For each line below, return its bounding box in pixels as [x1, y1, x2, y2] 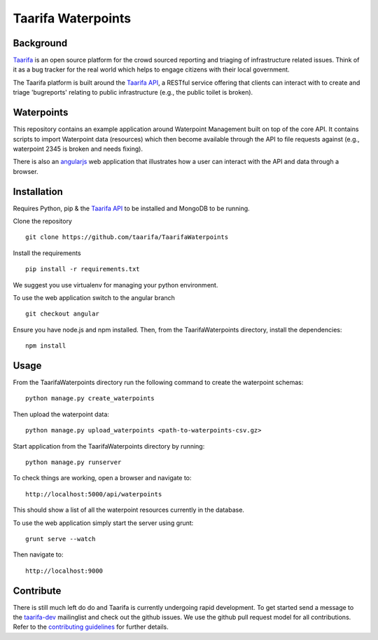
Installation [13, 186, 63, 198]
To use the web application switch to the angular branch [13, 293, 175, 301]
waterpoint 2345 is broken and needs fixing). [13, 144, 143, 153]
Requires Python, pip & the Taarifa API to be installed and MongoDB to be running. [13, 204, 250, 212]
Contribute [13, 585, 62, 597]
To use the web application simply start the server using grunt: [13, 519, 194, 527]
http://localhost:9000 [25, 566, 104, 575]
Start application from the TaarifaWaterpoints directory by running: [13, 442, 205, 450]
